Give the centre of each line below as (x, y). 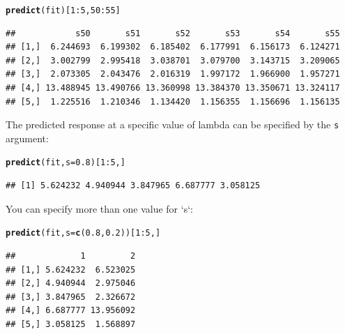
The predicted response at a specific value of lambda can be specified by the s (172, 124)
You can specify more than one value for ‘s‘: (99, 208)
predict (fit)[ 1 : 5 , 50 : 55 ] (63, 10)
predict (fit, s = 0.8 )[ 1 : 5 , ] (66, 163)
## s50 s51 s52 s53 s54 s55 (173, 33)
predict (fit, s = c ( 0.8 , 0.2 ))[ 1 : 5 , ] (83, 233)
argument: (27, 138)
